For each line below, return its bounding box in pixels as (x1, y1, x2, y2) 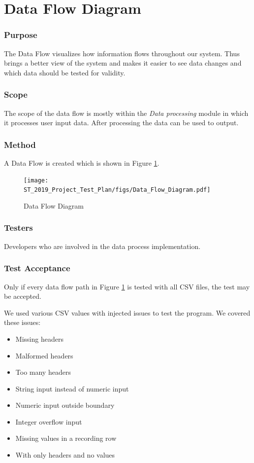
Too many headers (15, 367, 71, 377)
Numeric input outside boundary (15, 400, 115, 410)
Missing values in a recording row (15, 433, 117, 443)
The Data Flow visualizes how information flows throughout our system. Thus (4, 48, 240, 58)
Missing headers (15, 333, 63, 344)
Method (4, 138, 36, 150)
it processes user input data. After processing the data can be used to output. (4, 117, 239, 128)
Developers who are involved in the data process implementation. (4, 241, 201, 251)
